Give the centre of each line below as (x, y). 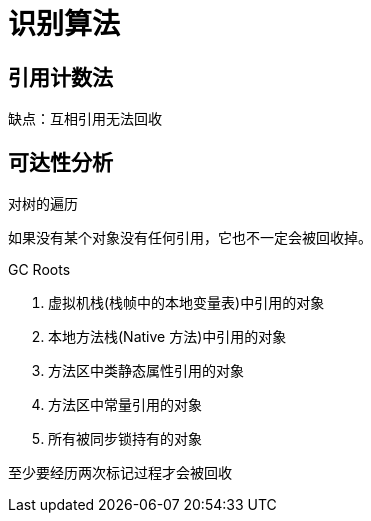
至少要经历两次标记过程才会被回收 (120, 473)
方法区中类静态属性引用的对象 (146, 371)
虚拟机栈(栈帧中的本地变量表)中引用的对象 (186, 303)
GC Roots (39, 270)
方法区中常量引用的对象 (125, 405)
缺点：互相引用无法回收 (85, 119)
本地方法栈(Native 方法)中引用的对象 (167, 337)
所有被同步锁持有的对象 (125, 439)
